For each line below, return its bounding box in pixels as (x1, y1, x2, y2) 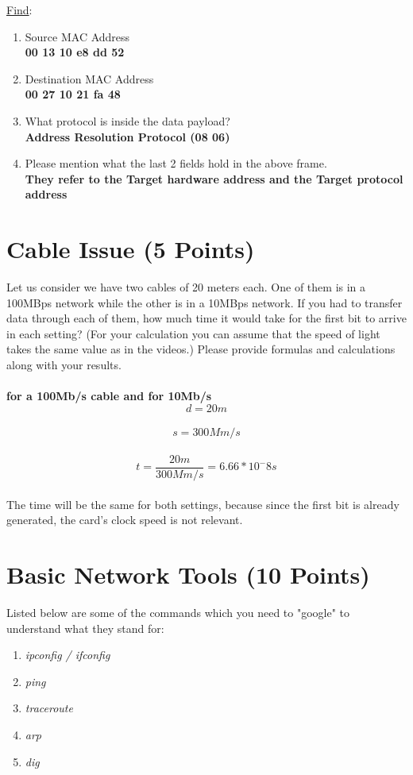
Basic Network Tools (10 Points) (6, 558, 370, 591)
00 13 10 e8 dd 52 (25, 44, 125, 60)
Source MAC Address (25, 28, 130, 44)
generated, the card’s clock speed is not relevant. (6, 511, 243, 528)
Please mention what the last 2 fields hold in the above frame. (25, 155, 327, 172)
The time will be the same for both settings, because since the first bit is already (6, 495, 399, 512)
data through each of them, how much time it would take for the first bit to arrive (6, 310, 407, 326)
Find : (6, 2, 33, 17)
